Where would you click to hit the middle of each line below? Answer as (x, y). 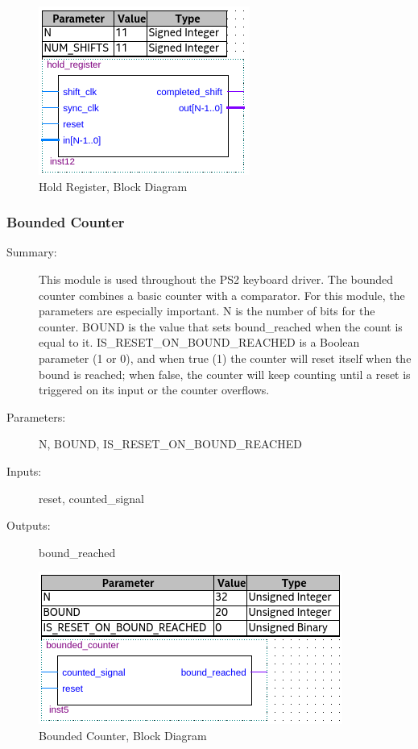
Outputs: (29, 525)
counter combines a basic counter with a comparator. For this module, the (222, 295)
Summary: (32, 252)
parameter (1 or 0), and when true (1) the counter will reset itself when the (225, 358)
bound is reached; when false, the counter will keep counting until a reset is (225, 374)
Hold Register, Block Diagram (113, 186)
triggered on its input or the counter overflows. (154, 390)
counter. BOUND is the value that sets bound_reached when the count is (221, 326)
